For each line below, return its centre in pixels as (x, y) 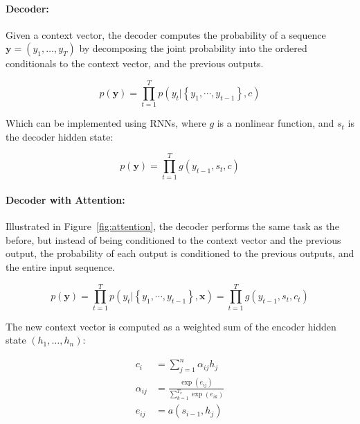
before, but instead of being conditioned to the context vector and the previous (173, 239)
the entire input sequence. (61, 267)
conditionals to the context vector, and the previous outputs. (135, 63)
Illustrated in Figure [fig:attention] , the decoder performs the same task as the (172, 226)
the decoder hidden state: (60, 136)
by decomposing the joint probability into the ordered (193, 48)
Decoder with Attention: (65, 200)
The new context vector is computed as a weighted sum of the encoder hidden (171, 326)
